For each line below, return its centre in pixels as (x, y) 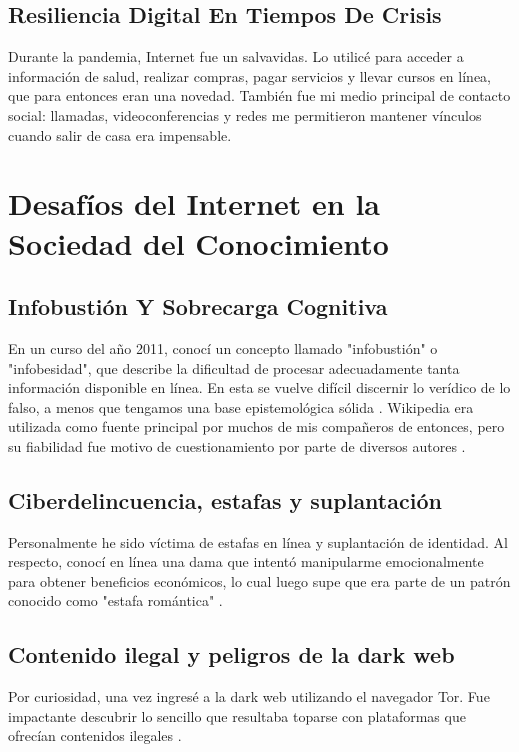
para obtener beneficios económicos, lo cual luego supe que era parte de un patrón (259, 580)
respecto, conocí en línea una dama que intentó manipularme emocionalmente (246, 561)
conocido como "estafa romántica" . (115, 600)
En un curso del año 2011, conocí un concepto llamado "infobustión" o (223, 347)
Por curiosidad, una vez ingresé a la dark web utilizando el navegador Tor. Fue (249, 696)
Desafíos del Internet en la (194, 203)
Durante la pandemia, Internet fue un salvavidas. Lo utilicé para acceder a (236, 56)
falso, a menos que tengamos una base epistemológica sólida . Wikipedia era (241, 406)
